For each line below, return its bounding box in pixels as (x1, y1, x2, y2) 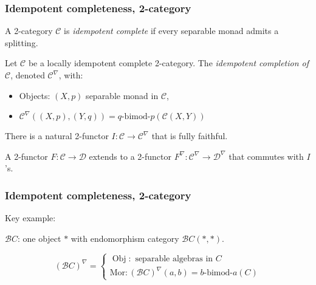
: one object (17, 232, 61, 244)
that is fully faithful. (151, 129, 228, 142)
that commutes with (228, 149, 304, 162)
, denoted (10, 69, 45, 81)
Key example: (5, 211, 56, 224)
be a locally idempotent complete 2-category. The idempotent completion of (28, 57, 309, 69)
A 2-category (5, 24, 53, 37)
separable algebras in (135, 254, 213, 263)
